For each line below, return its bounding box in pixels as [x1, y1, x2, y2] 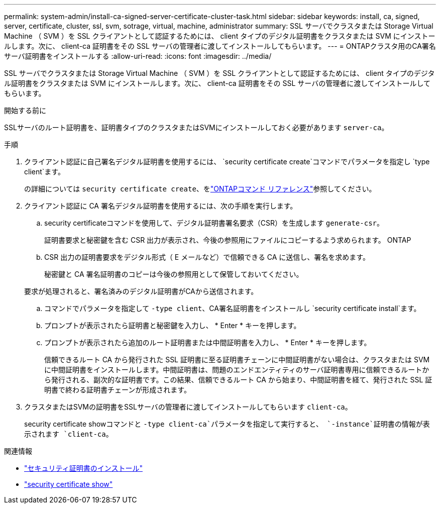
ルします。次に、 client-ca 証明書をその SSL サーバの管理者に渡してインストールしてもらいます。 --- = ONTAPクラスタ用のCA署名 [4, 42, 436, 50]
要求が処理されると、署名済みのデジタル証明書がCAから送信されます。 [24, 287, 258, 295]
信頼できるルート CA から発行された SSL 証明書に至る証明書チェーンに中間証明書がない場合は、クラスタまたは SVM [44, 355, 430, 364]
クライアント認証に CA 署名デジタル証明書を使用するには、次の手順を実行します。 [24, 201, 297, 210]
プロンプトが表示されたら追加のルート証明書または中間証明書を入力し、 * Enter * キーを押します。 [44, 338, 371, 347]
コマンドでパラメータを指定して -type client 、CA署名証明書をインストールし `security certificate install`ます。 [44, 304, 421, 313]
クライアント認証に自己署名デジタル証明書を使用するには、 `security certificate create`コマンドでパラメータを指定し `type [24, 157, 430, 166]
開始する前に [4, 106, 46, 115]
